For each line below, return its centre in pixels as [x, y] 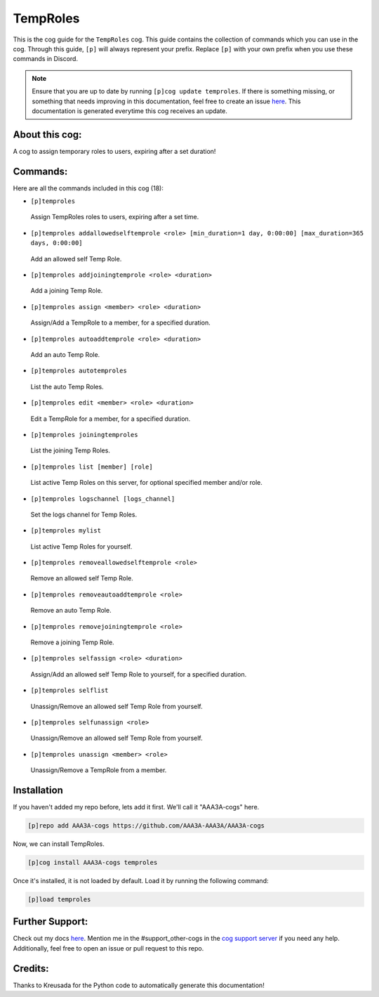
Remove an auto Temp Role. [71, 611]
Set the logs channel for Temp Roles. [84, 514]
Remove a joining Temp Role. [73, 642]
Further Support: [51, 921]
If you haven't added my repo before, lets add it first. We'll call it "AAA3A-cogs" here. [136, 807]
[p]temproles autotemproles [79, 371]
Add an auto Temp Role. [65, 354]
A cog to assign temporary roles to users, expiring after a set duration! [114, 151]
